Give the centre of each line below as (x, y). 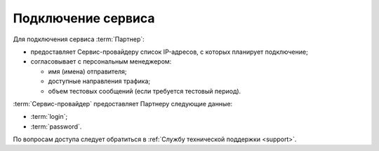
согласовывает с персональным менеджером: (101, 62)
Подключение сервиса (84, 18)
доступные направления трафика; (99, 81)
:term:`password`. (56, 127)
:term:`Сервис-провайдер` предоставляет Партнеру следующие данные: (123, 103)
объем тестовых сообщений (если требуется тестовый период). (145, 91)
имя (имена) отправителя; (87, 71)
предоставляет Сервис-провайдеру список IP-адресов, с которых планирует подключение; (169, 52)
